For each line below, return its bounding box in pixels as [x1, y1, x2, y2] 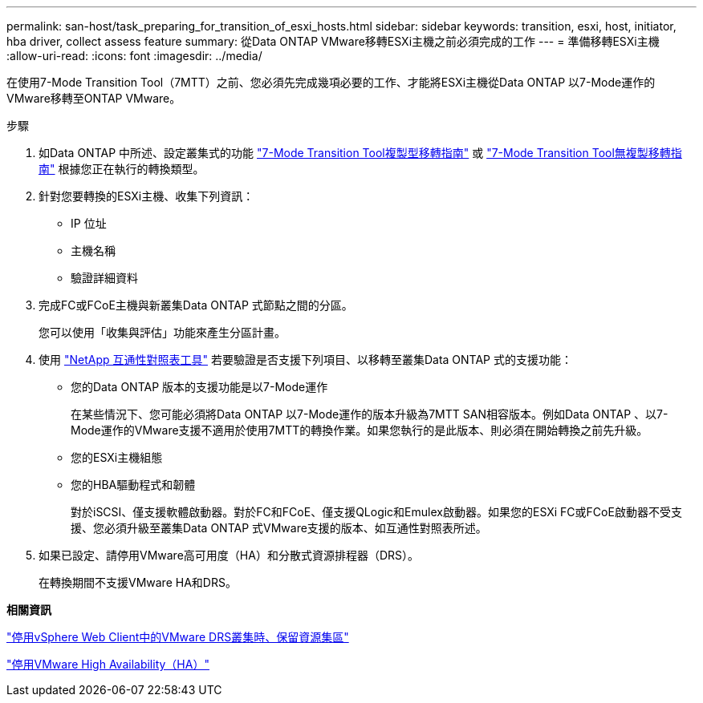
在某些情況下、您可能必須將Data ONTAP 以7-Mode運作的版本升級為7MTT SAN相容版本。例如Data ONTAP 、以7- [71, 407, 668, 421]
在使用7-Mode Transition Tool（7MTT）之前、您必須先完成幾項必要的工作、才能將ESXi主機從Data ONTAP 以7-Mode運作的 [6, 75, 656, 89]
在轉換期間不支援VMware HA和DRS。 [39, 576, 237, 589]
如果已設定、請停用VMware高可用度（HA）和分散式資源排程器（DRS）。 [39, 548, 419, 562]
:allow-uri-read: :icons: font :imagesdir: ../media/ [6, 49, 262, 63]
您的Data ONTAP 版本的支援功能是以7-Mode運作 [71, 380, 328, 394]
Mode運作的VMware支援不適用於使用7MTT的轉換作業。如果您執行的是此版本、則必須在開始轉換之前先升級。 [71, 423, 648, 437]
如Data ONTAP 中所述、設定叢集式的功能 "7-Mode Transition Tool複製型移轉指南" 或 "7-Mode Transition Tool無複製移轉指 [39, 146, 682, 160]
